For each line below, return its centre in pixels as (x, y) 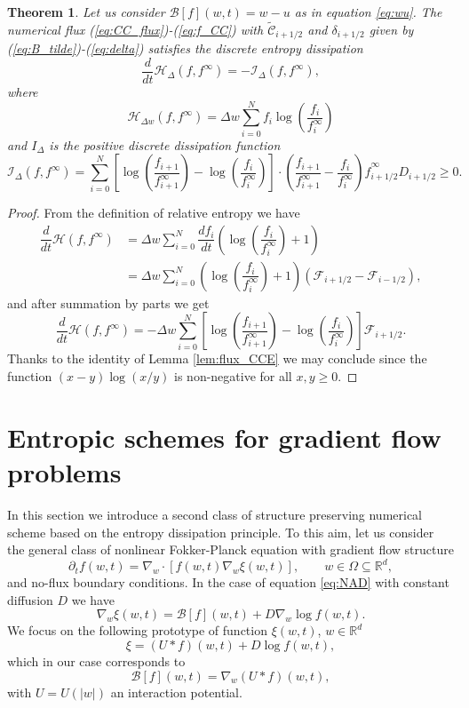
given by (391, 29)
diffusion (30, 599)
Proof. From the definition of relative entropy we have (154, 213)
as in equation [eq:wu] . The (368, 12)
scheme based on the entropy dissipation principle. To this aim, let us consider (221, 532)
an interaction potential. (176, 692)
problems (64, 472)
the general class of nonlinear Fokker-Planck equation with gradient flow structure (231, 549)
